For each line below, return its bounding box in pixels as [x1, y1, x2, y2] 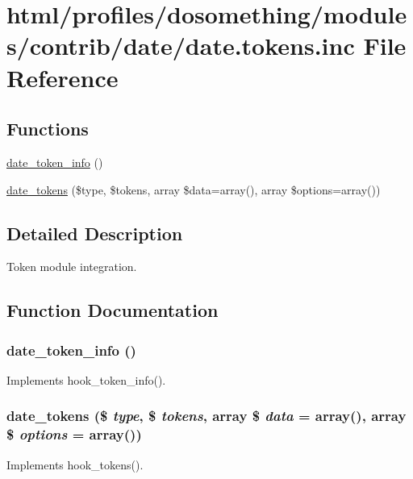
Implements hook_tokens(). [6, 456, 144, 473]
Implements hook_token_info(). [6, 371, 166, 388]
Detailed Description [6, 220, 183, 245]
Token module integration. [6, 258, 137, 275]
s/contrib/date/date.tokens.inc [6, 29, 355, 62]
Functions [6, 116, 89, 141]
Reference [6, 60, 119, 94]
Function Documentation [6, 298, 219, 323]
